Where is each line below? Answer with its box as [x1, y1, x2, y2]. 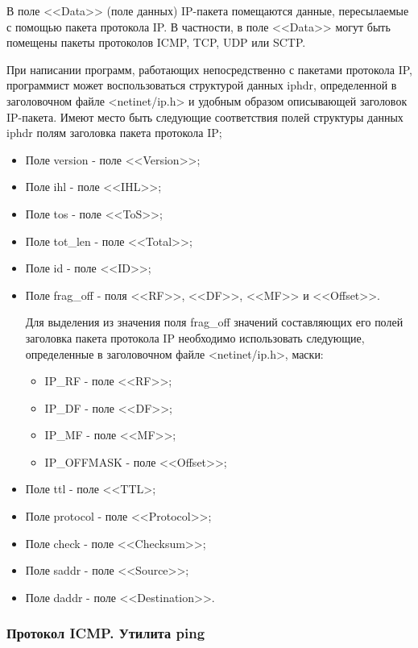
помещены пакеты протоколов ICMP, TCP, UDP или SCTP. [6, 34, 306, 51]
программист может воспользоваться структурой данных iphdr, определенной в [6, 77, 397, 93]
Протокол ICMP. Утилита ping [6, 623, 205, 643]
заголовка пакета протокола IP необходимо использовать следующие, [25, 329, 365, 346]
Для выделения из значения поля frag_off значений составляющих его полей [25, 314, 404, 330]
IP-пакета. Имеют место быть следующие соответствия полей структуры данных [6, 108, 404, 125]
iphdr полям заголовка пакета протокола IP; [6, 124, 222, 141]
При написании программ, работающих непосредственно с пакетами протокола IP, [6, 60, 413, 77]
